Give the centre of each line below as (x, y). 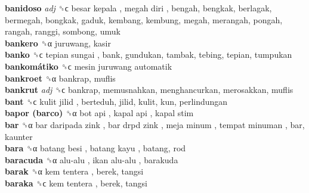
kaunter (19, 136)
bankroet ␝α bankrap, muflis (60, 78)
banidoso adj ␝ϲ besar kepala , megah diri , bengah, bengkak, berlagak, (138, 8)
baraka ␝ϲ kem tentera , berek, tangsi (76, 183)
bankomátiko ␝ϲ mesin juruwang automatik (89, 66)
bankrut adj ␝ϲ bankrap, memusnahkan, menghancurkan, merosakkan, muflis (149, 90)
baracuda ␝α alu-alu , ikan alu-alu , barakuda (92, 159)
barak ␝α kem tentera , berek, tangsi (74, 171)
